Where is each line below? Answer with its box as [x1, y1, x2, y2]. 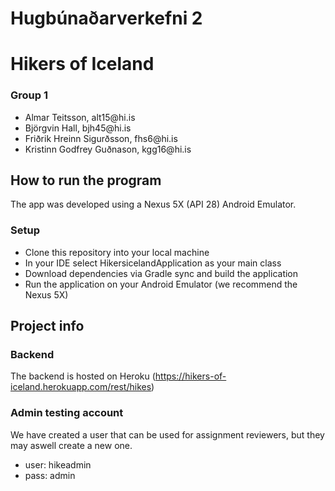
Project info [10, 318, 85, 335]
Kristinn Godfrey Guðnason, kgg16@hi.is [24, 143, 192, 155]
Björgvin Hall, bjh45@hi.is [24, 122, 132, 134]
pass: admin [24, 469, 76, 481]
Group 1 [10, 88, 48, 102]
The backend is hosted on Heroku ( [10, 370, 156, 382]
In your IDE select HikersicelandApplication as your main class [24, 257, 282, 269]
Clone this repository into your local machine [24, 246, 210, 258]
